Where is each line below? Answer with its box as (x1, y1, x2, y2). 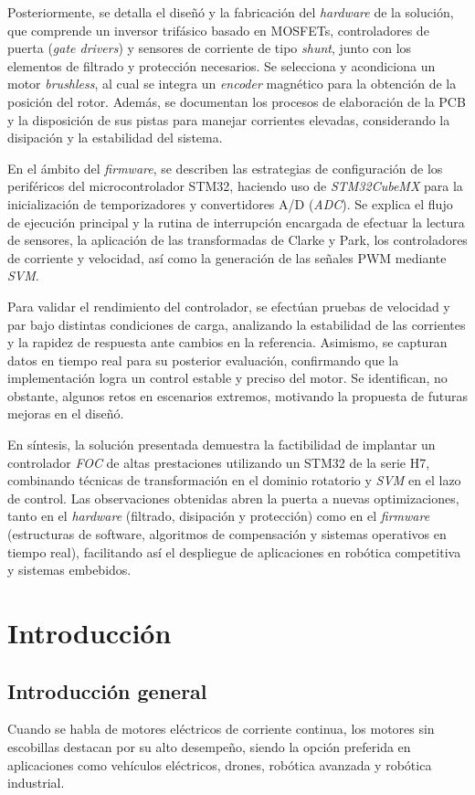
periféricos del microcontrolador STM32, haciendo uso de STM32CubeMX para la (7, 176, 463, 196)
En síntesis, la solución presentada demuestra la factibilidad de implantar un (7, 435, 436, 454)
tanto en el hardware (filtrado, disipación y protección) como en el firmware (7, 506, 430, 525)
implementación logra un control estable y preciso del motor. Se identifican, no (7, 368, 448, 387)
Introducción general (7, 676, 207, 705)
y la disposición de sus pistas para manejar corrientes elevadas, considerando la (7, 110, 450, 129)
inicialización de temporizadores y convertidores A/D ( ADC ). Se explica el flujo (7, 194, 453, 213)
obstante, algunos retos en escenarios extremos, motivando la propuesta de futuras (7, 386, 469, 405)
